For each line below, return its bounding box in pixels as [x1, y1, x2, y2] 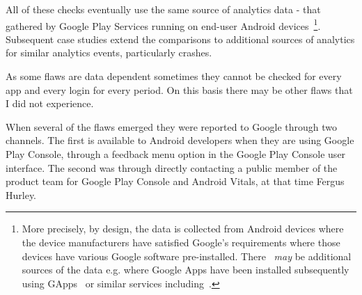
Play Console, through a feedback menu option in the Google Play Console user [6, 147, 346, 161]
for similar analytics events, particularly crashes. [6, 45, 212, 60]
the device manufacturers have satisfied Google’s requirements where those [22, 234, 340, 249]
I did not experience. [6, 96, 94, 111]
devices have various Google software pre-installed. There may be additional [22, 248, 352, 263]
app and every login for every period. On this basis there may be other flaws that [6, 82, 353, 97]
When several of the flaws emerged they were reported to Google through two [6, 119, 338, 134]
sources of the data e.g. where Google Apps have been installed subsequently [22, 262, 349, 277]
